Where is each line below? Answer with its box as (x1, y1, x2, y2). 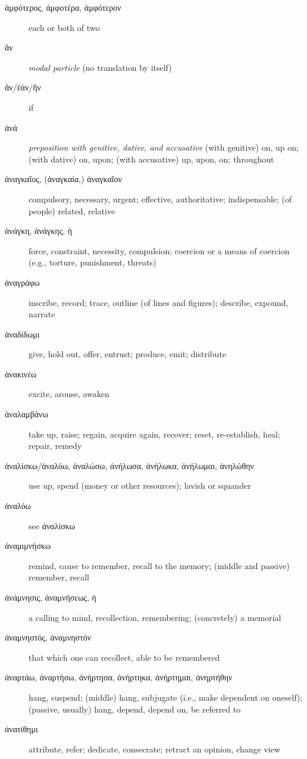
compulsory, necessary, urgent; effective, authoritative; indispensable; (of (29, 192, 292, 205)
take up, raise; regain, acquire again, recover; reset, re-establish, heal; (29, 427, 280, 440)
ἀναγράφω (5, 276, 40, 288)
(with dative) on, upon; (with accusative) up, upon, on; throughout (29, 152, 274, 165)
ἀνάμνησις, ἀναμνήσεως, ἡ (5, 591, 96, 603)
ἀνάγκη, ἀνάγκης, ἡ (5, 224, 73, 237)
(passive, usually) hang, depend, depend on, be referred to (29, 702, 241, 715)
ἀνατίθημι (5, 723, 38, 735)
